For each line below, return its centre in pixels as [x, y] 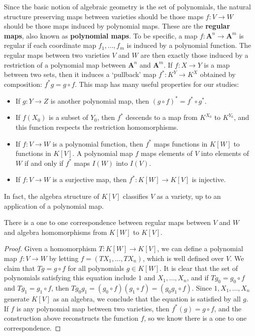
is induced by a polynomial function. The [189, 45]
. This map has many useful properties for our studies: [157, 84]
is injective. [209, 179]
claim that [19, 268]
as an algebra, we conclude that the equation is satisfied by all [147, 298]
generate [17, 298]
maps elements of [167, 153]
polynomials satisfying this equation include [70, 278]
